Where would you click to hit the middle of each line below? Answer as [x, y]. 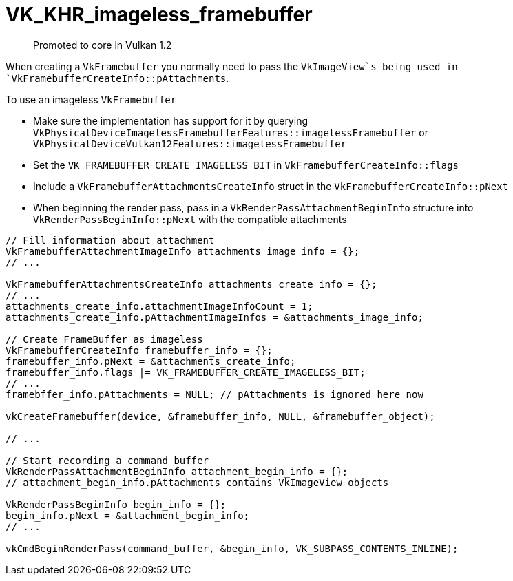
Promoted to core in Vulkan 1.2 [103, 45]
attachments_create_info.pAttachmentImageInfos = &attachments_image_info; [214, 317]
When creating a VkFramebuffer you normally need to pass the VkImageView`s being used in [232, 66]
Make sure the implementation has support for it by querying [170, 120]
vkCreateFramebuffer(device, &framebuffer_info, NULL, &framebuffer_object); [220, 416]
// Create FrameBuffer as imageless [104, 339]
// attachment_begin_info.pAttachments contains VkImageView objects [197, 482]
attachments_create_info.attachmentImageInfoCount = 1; [159, 306]
